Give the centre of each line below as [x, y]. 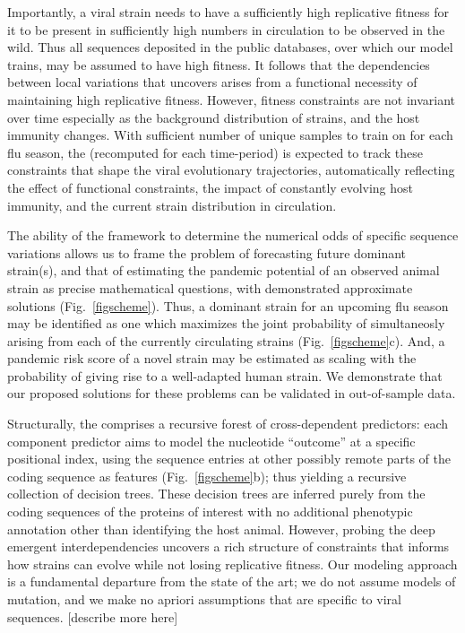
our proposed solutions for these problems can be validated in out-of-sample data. [232, 393]
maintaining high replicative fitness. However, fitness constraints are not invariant [231, 99]
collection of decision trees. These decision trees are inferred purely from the [216, 494]
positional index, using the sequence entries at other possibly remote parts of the [229, 459]
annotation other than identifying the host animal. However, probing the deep [221, 529]
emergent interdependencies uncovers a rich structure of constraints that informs [228, 546]
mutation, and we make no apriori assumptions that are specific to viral [204, 599]
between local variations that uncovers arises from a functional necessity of [212, 82]
